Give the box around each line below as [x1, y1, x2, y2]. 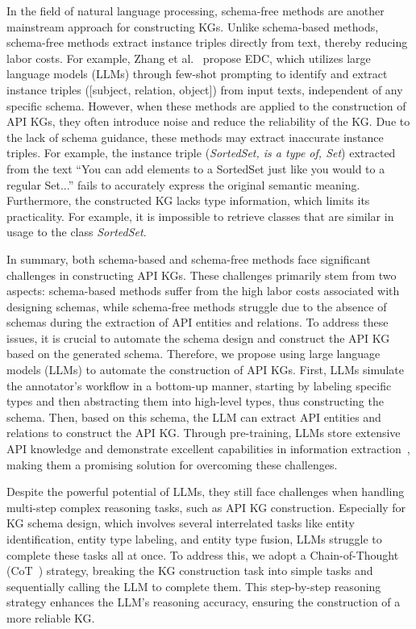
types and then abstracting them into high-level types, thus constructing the [6, 393, 384, 410]
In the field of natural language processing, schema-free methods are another [6, 2, 385, 19]
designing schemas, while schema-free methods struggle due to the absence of [6, 298, 387, 314]
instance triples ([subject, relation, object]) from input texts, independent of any [6, 81, 403, 98]
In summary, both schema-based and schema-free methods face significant [6, 250, 371, 267]
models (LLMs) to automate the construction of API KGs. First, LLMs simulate [6, 361, 405, 378]
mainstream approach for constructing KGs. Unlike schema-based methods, [6, 18, 379, 35]
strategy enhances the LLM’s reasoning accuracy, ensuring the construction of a [6, 594, 401, 610]
